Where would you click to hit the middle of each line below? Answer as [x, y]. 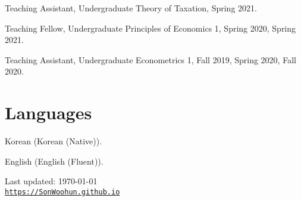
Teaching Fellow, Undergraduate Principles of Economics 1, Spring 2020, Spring [150, 28]
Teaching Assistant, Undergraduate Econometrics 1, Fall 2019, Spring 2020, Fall [150, 59]
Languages [48, 112]
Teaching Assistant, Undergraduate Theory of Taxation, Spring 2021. [131, 8]
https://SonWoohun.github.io [62, 192]
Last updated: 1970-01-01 [51, 181]
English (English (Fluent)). [54, 161]
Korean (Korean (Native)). [54, 141]
